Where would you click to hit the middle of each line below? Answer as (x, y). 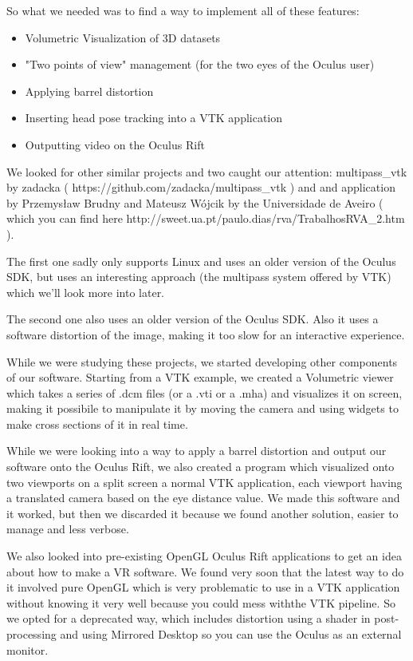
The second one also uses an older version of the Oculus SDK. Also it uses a (193, 319)
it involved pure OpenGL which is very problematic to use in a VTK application (203, 587)
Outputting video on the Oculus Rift (115, 144)
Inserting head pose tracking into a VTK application (154, 118)
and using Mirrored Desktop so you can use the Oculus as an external (231, 634)
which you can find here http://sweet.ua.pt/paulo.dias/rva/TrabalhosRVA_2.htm (206, 218)
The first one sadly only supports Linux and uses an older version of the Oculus (201, 261)
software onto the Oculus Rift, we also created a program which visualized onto (201, 467)
